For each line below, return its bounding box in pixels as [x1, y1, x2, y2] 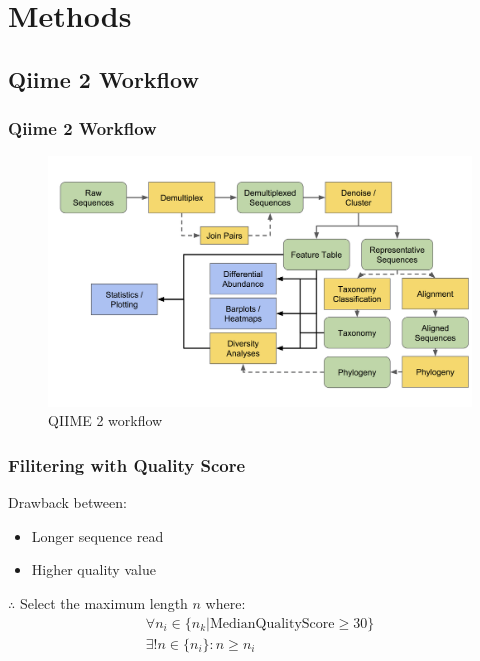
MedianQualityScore [210, 616, 335, 631]
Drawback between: [8, 492, 127, 513]
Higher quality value [31, 559, 156, 580]
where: [205, 593, 246, 614]
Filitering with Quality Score [8, 452, 246, 477]
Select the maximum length [19, 593, 188, 614]
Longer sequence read [31, 525, 164, 546]
